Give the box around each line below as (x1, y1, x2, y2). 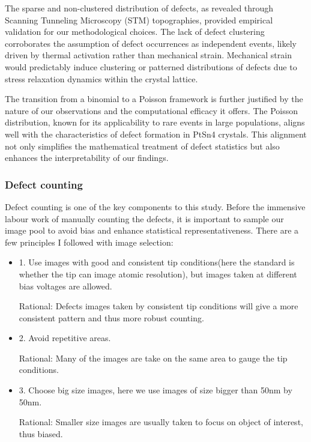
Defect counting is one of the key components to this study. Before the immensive (5, 200, 306, 213)
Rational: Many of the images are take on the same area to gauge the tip (19, 351, 288, 364)
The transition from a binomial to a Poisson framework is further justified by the (5, 92, 303, 105)
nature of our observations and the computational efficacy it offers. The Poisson (5, 104, 298, 117)
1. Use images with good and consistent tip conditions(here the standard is (19, 256, 295, 268)
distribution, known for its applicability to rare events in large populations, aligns (5, 116, 305, 129)
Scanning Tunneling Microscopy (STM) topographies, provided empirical (5, 13, 273, 26)
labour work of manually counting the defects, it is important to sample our (5, 212, 284, 225)
